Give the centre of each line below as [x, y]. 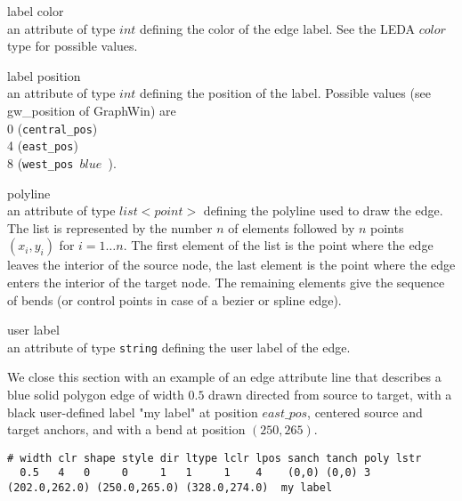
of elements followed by [292, 227]
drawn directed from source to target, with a [330, 394]
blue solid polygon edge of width [96, 394]
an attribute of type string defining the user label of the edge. [179, 347]
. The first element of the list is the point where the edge [278, 245]
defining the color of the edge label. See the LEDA [278, 28]
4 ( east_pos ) [43, 145]
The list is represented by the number [110, 227]
